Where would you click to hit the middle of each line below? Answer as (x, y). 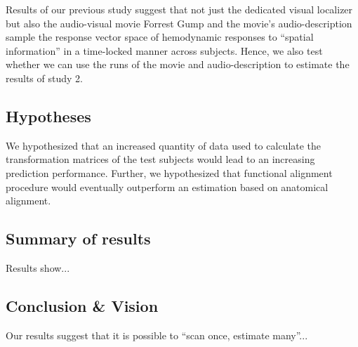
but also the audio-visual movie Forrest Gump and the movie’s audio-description (179, 23)
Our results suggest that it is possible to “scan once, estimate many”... (157, 335)
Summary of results (78, 238)
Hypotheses (48, 116)
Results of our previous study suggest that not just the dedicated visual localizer (179, 9)
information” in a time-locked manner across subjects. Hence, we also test (164, 50)
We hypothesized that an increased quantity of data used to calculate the (164, 145)
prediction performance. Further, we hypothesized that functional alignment (169, 172)
